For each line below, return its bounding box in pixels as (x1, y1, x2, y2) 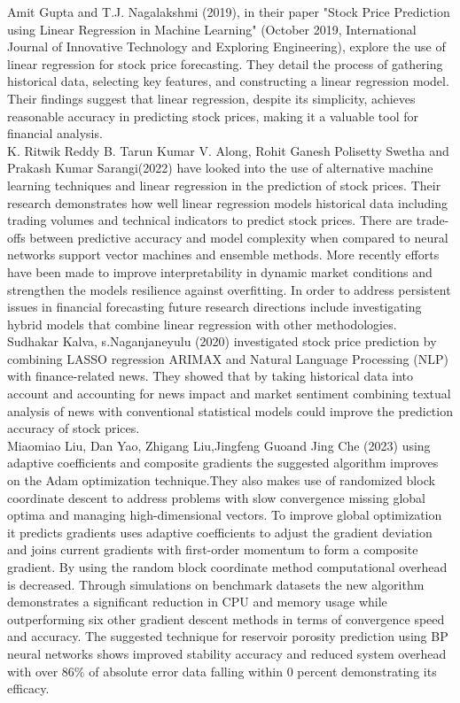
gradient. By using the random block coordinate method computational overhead (7, 558, 448, 576)
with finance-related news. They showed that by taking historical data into (7, 367, 414, 385)
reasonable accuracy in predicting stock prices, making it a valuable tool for (7, 106, 418, 125)
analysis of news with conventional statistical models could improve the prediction (7, 401, 453, 420)
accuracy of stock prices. (7, 419, 140, 437)
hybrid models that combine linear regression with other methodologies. (7, 314, 397, 333)
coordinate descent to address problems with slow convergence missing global (7, 488, 425, 506)
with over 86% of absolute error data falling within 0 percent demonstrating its (7, 661, 437, 680)
